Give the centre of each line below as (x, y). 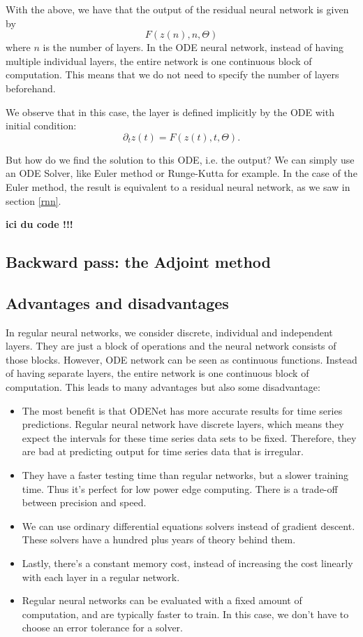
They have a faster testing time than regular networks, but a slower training (185, 475)
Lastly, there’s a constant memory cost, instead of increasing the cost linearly (187, 563)
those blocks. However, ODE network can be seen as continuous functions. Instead (181, 359)
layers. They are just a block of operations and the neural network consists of (171, 346)
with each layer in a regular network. (101, 577)
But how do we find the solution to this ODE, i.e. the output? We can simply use (180, 159)
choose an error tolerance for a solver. (102, 628)
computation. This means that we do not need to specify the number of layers (172, 74)
